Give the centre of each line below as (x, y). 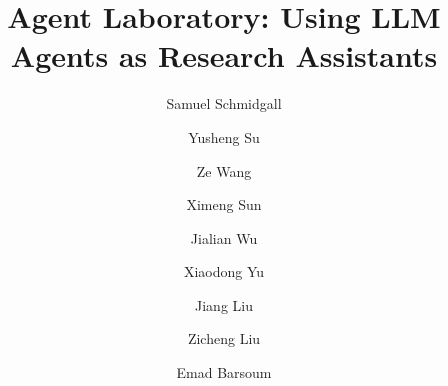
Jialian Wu (224, 237)
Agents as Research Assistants (224, 55)
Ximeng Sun (224, 204)
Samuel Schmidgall (224, 103)
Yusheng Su (224, 136)
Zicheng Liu (224, 338)
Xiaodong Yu (224, 271)
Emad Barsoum (224, 372)
